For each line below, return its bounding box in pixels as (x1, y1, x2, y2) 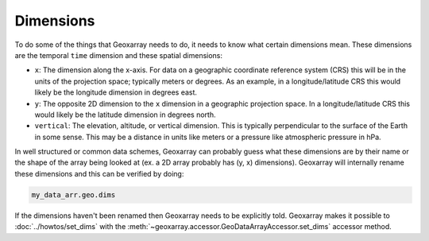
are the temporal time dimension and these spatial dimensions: (14, 50, 222, 60)
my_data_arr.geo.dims (31, 190, 116, 199)
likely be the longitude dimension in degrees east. (34, 87, 198, 97)
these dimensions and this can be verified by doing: (14, 169, 184, 178)
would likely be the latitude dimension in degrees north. (34, 110, 216, 119)
